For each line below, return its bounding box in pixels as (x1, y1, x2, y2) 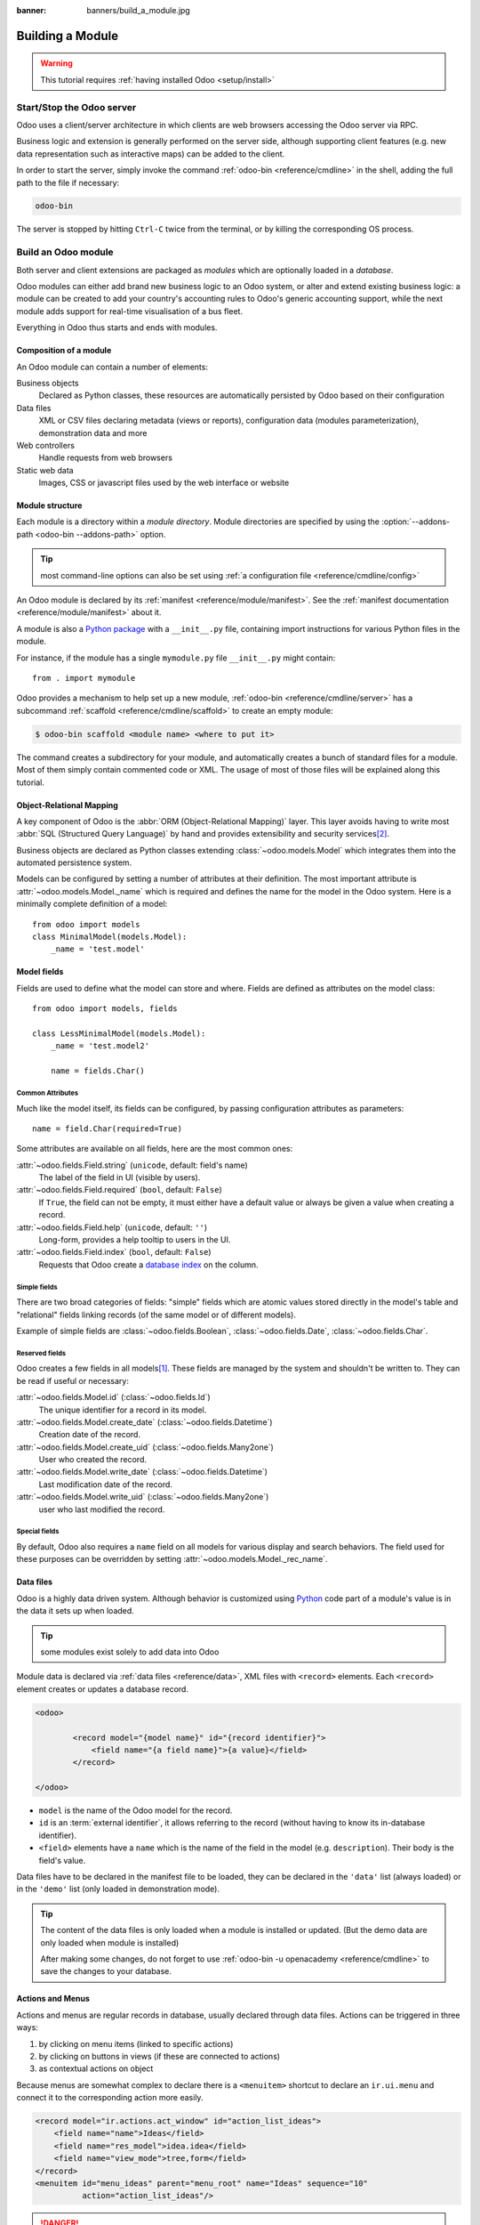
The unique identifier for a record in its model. (38, 1404, 207, 1415)
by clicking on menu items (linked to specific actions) (38, 2038, 234, 2049)
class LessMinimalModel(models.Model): (32, 1028, 206, 1039)
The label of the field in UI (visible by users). (38, 1172, 201, 1183)
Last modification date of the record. (38, 1478, 173, 1490)
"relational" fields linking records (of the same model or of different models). (16, 1309, 297, 1320)
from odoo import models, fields (32, 1004, 178, 1014)
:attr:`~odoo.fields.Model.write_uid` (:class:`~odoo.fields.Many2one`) (16, 1492, 269, 1502)
